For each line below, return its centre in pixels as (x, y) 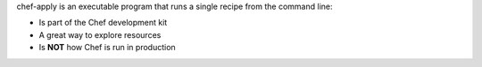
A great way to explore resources (100, 34)
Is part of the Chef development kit (103, 23)
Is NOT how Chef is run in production (107, 48)
